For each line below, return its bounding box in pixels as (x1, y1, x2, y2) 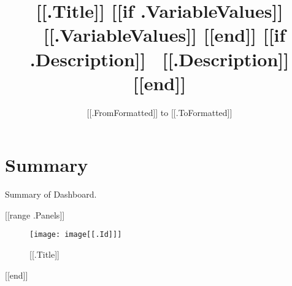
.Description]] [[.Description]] (29, 46, 290, 71)
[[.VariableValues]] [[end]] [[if (43, 22, 286, 47)
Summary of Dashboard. (5, 188, 97, 201)
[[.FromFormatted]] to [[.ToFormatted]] (86, 106, 232, 118)
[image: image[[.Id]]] (29, 230, 122, 239)
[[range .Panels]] (5, 208, 65, 221)
